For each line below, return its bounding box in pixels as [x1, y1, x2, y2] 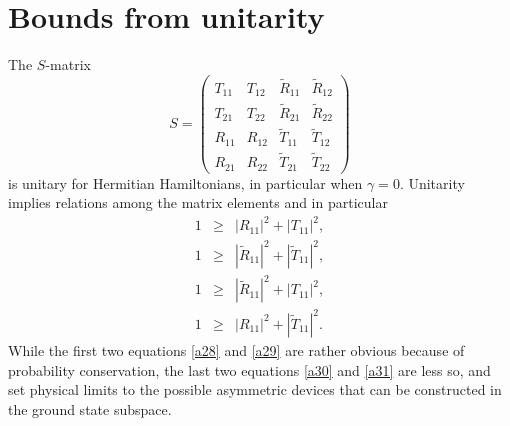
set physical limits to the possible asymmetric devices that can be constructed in [8, 379, 502, 400]
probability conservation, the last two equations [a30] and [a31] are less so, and [8, 359, 491, 380]
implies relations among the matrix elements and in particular [8, 192, 388, 213]
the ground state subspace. [8, 398, 172, 419]
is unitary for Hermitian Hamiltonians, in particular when [8, 172, 363, 193]
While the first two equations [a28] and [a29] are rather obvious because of [8, 339, 465, 360]
